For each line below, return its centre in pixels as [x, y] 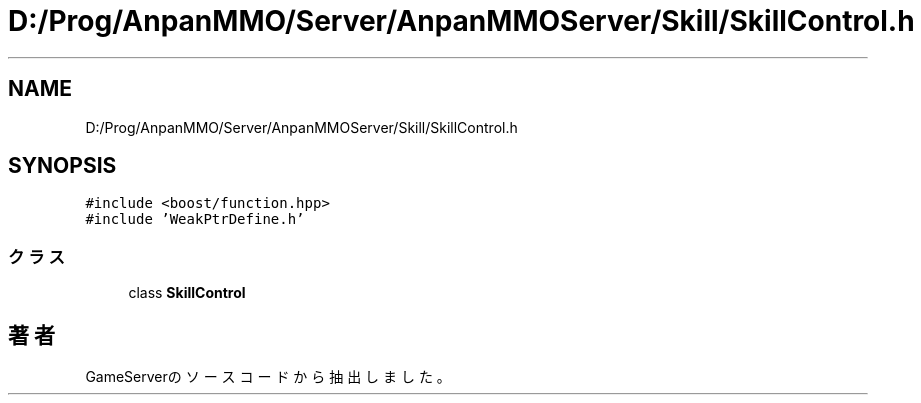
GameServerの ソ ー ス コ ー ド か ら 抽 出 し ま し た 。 [268, 377]
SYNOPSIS [62, 166]
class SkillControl [187, 293]
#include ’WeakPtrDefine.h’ [195, 219]
